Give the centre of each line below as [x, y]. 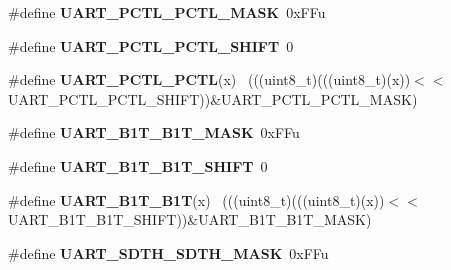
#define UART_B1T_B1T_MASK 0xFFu [154, 132]
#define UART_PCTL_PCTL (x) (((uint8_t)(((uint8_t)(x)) [209, 79]
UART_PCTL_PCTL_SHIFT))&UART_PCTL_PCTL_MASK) [213, 98]
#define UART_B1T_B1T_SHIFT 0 [138, 165]
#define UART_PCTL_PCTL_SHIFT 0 [151, 45]
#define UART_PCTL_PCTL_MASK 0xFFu [167, 12]
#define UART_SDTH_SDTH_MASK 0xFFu [168, 252]
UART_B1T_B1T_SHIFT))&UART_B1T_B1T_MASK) [190, 219]
